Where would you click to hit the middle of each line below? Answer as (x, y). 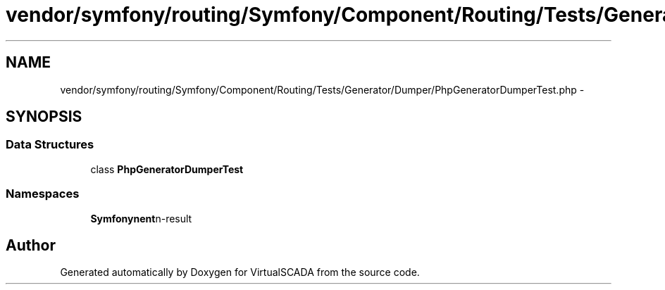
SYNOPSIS (44, 117)
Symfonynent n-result (141, 218)
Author (31, 245)
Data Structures (50, 145)
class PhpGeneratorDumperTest (167, 169)
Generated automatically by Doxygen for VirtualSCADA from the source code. (240, 272)
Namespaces (43, 194)
